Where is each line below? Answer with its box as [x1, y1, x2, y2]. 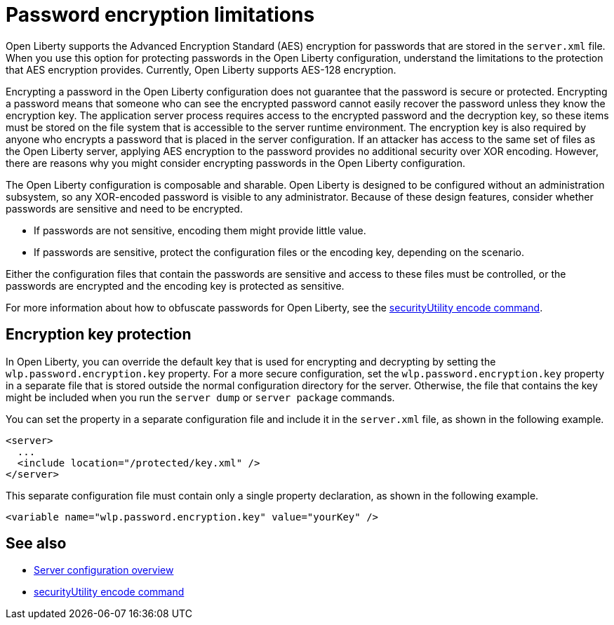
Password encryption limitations [6, 3, 315, 27]
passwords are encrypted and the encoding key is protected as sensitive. [6, 279, 345, 292]
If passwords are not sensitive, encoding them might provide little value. [34, 224, 366, 236]
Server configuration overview [34, 564, 174, 577]
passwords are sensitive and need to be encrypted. [6, 202, 243, 215]
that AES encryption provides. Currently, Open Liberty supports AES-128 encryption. [6, 63, 396, 76]
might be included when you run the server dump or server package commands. [6, 391, 395, 403]
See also [6, 535, 67, 553]
